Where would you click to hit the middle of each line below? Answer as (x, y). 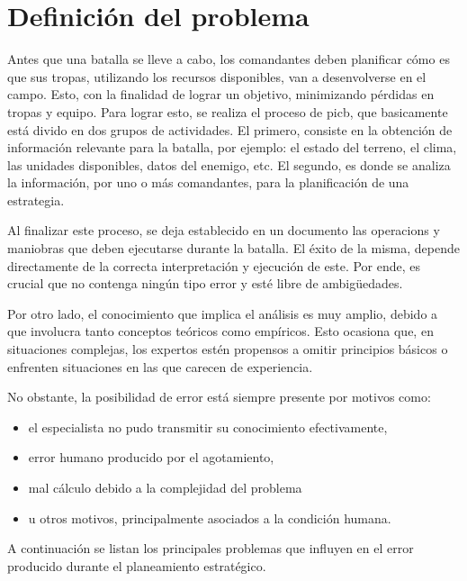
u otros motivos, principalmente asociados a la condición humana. (210, 517)
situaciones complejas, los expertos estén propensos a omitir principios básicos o (228, 349)
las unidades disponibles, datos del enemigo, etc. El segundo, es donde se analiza (229, 164)
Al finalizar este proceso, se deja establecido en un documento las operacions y (224, 230)
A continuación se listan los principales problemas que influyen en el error (211, 548)
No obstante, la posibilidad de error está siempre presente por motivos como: (219, 397)
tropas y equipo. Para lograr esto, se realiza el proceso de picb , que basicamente (228, 111)
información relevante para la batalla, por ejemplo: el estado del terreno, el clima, (232, 147)
